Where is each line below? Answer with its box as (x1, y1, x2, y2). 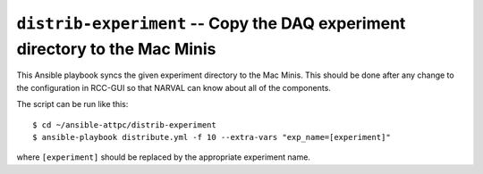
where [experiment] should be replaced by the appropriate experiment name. (16, 152, 310, 162)
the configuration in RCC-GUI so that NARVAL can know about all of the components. (16, 82, 331, 93)
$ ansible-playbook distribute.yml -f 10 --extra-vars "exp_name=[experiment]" (32, 132, 391, 142)
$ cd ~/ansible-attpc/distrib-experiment (32, 120, 216, 129)
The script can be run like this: (16, 99, 129, 110)
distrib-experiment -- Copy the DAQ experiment (16, 13, 406, 33)
